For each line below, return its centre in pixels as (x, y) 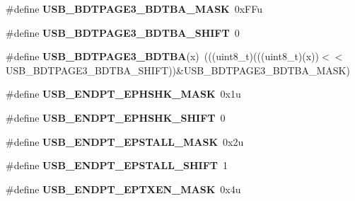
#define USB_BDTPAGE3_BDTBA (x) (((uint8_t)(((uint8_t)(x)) (163, 56)
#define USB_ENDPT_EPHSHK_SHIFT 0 (116, 117)
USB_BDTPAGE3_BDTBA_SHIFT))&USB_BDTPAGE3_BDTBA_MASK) (178, 70)
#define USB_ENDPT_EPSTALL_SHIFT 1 (117, 165)
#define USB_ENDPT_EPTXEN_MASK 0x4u (123, 189)
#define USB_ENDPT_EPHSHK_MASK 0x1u (123, 94)
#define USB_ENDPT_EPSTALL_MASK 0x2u (125, 141)
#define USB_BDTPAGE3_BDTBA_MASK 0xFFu (134, 8)
